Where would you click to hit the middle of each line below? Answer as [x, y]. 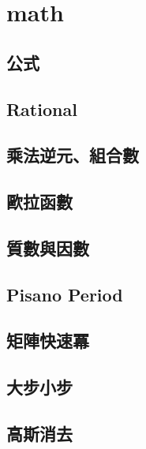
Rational [42, 109]
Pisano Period [65, 294]
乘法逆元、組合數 [73, 155]
